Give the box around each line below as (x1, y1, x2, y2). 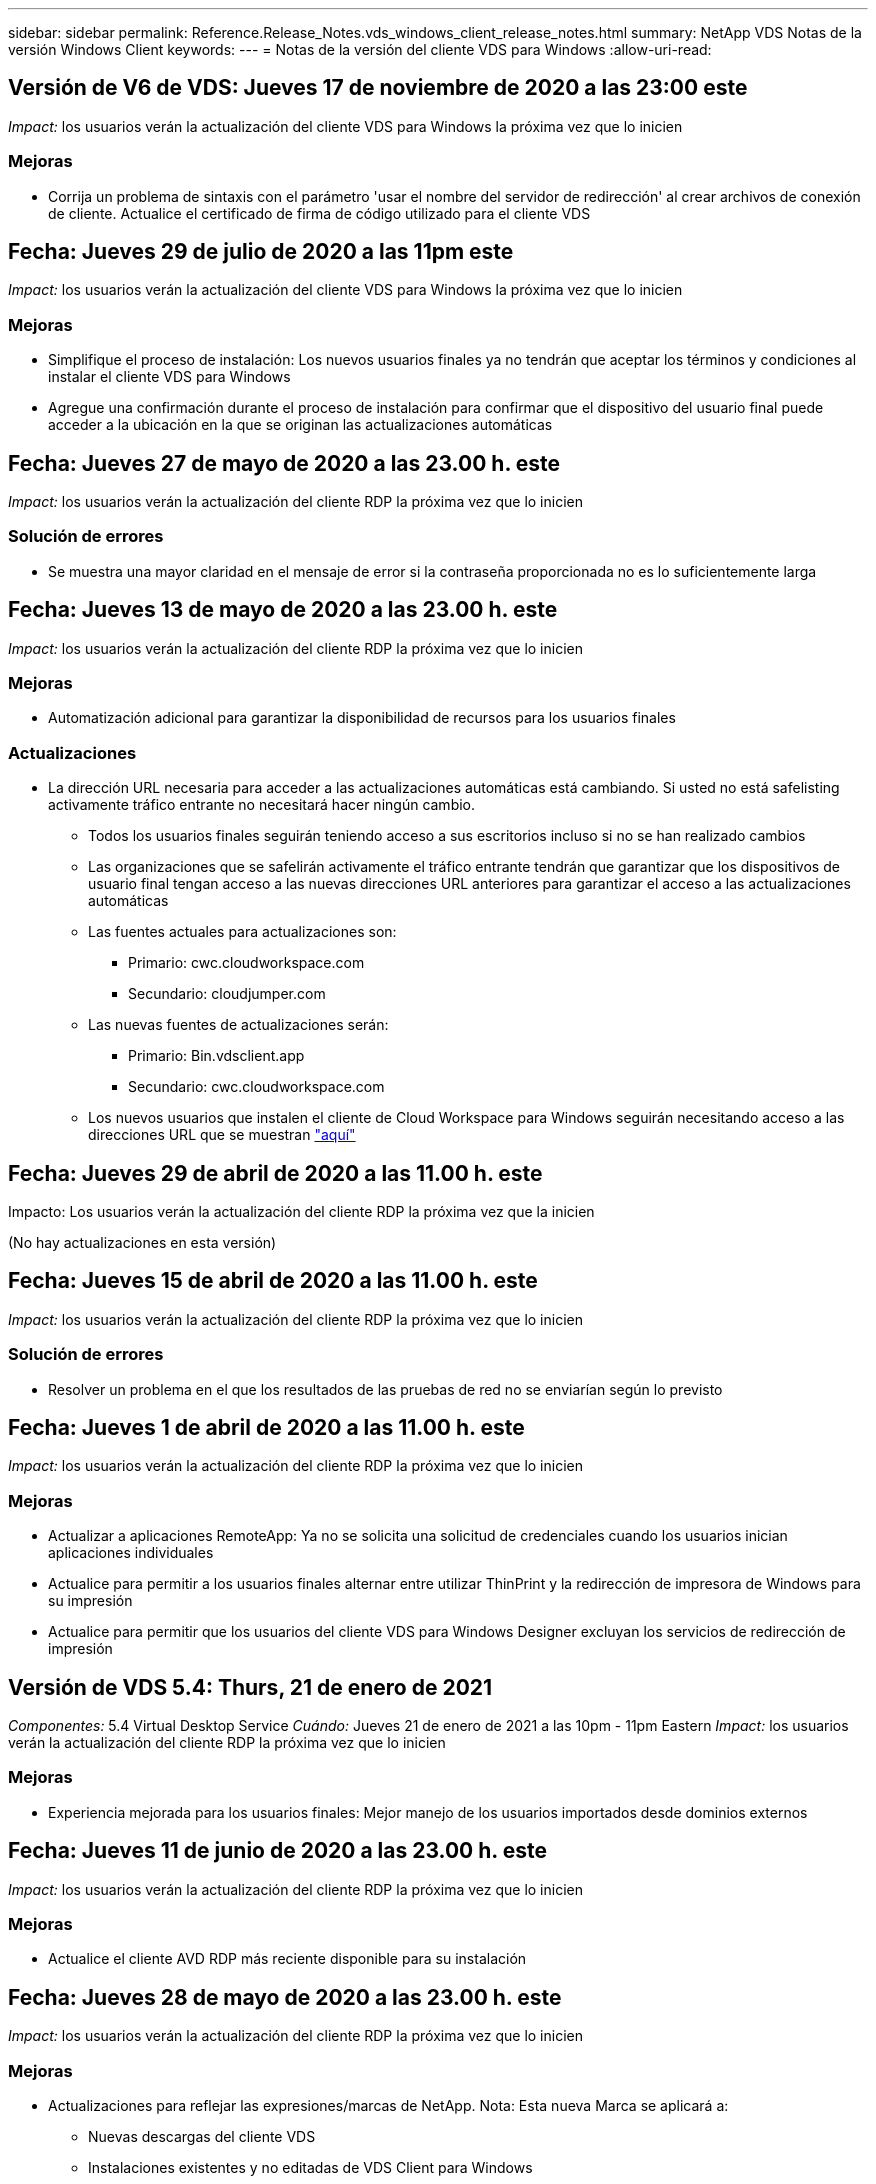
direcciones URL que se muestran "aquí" (88, 1126, 356, 1144)
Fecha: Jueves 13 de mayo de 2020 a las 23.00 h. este (8, 597, 558, 623)
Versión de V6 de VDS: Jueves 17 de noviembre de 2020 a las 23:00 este (8, 75, 748, 101)
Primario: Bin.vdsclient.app (128, 1047, 305, 1065)
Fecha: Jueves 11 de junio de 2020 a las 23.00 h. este (8, 1838, 547, 1864)
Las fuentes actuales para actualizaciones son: (88, 923, 397, 941)
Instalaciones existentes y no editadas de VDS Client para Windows (88, 2158, 533, 2176)
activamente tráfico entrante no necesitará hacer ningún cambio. (48, 796, 476, 814)
